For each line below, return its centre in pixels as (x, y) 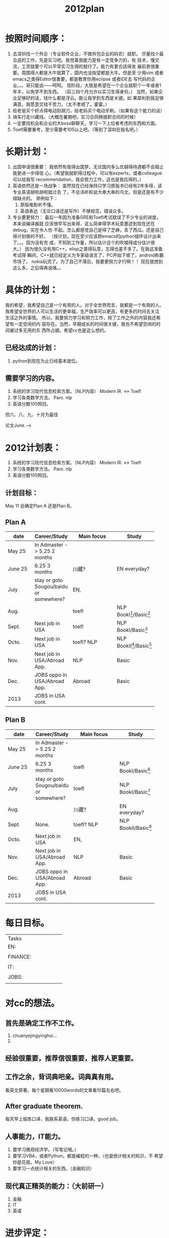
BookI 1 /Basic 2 (134, 614)
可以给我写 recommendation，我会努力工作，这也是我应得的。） (78, 179)
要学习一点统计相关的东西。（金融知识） (53, 1169)
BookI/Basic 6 (135, 770)
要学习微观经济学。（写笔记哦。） (46, 1150)
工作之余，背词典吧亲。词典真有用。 (61, 1077)
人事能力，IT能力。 (35, 1136)
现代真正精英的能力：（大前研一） (57, 1186)
